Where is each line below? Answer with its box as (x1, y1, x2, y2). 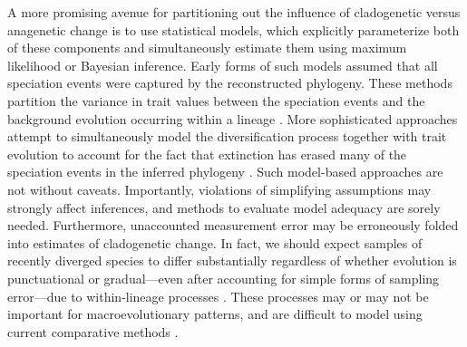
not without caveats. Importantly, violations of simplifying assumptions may (7, 179, 432, 198)
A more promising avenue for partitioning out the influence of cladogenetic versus (7, 3, 461, 21)
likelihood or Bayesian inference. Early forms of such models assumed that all (7, 55, 438, 74)
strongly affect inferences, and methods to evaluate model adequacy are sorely (7, 198, 441, 217)
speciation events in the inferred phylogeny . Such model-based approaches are (7, 162, 443, 181)
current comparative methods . (7, 322, 179, 341)
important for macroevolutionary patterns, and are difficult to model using (7, 304, 423, 323)
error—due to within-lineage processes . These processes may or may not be (7, 286, 429, 305)
